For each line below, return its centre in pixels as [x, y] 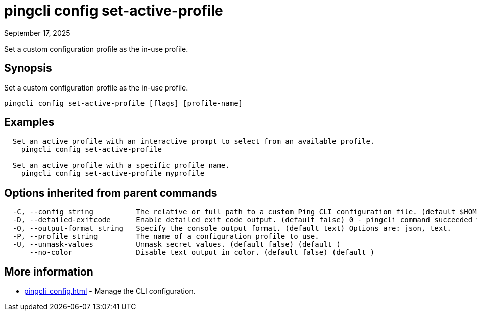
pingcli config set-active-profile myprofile [113, 174]
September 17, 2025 [37, 33]
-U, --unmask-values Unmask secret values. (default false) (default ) [176, 244]
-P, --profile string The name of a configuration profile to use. [166, 236]
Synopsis [28, 68]
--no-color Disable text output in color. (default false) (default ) [202, 253]
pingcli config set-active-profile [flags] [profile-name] [124, 103]
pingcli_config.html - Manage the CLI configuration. [110, 291]
